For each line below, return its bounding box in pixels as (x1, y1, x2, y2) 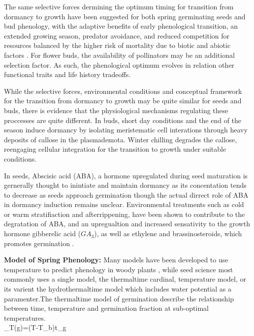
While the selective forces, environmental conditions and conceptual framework (4, 85, 242, 96)
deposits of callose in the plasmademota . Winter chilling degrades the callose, (4, 134, 237, 144)
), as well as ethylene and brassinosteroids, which (94, 228, 242, 239)
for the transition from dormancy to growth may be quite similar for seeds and (4, 95, 242, 106)
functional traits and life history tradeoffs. (4, 69, 131, 80)
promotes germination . (4, 238, 74, 248)
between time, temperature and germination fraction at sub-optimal (4, 303, 209, 313)
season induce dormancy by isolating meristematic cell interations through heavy (4, 125, 248, 135)
